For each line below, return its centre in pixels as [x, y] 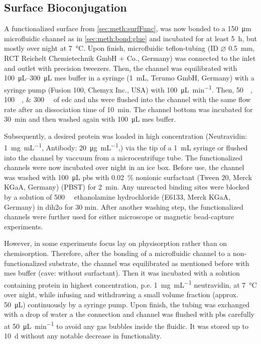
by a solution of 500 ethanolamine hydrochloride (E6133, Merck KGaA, [117, 197]
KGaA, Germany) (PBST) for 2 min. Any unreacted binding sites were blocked [127, 187]
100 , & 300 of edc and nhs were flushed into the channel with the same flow [127, 99]
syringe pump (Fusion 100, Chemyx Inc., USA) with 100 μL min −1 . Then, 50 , [128, 89]
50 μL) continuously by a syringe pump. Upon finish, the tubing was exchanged [127, 304]
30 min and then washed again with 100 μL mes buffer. [90, 119]
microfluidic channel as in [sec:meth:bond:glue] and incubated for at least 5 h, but [130, 38]
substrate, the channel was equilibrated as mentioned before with [149, 263]
